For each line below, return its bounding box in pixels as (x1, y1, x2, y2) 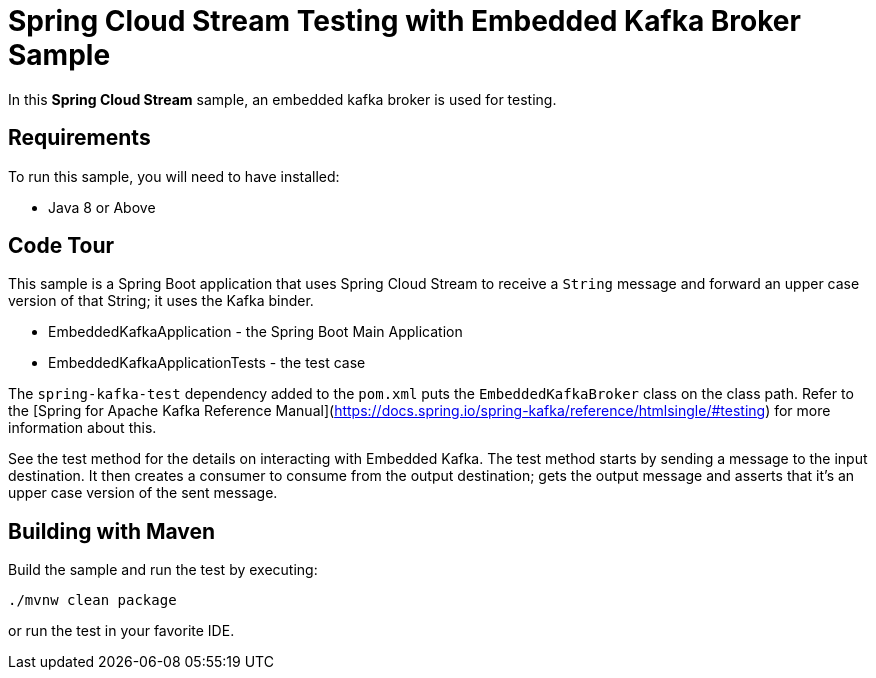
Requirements (8, 125, 151, 151)
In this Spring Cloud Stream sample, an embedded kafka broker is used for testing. (8, 90, 557, 108)
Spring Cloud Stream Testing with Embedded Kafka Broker (8, 4, 801, 38)
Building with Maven (8, 518, 216, 544)
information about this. (8, 419, 157, 437)
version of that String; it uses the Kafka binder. (8, 292, 314, 310)
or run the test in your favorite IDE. (8, 622, 235, 640)
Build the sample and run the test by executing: (8, 561, 318, 579)
